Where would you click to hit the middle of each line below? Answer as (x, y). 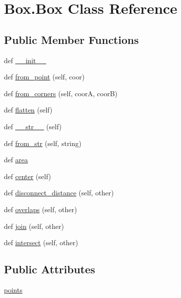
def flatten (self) (28, 110)
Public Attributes (50, 269)
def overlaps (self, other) (41, 209)
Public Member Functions (71, 39)
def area (16, 160)
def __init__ (25, 60)
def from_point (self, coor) (44, 77)
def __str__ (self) (33, 126)
